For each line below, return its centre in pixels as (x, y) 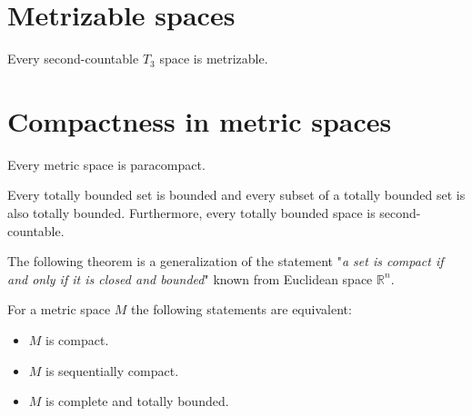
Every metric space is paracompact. (106, 164)
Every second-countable (73, 59)
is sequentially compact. (112, 370)
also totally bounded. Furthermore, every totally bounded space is (191, 213)
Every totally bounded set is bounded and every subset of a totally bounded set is (236, 195)
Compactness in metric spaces (200, 120)
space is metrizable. (214, 59)
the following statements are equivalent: (241, 309)
